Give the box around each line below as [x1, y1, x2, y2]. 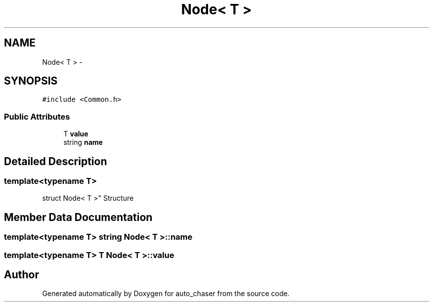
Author [4, 268, 39, 281]
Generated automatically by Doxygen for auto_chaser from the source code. [42, 289, 290, 298]
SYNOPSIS [4, 75, 58, 87]
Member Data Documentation [4, 211, 153, 223]
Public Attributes [4, 111, 70, 122]
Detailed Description [4, 155, 107, 168]
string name [63, 138, 103, 147]
